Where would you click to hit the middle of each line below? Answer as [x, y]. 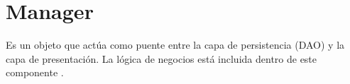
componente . [35, 72]
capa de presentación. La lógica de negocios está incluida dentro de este [162, 58]
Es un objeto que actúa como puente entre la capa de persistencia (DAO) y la [175, 45]
